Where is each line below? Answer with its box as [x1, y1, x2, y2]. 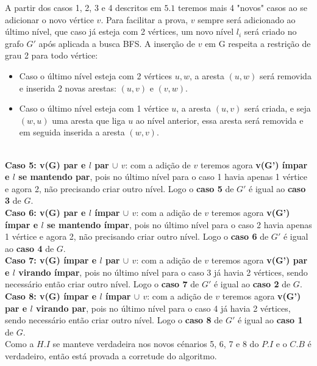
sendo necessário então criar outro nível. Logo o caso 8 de [5, 314, 223, 326]
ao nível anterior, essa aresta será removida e [135, 113, 304, 126]
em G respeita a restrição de [205, 37, 311, 49]
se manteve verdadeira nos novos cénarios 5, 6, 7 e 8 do [52, 337, 259, 350]
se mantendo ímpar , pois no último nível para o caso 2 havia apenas [46, 218, 312, 231]
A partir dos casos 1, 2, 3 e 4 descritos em [5, 1, 162, 13]
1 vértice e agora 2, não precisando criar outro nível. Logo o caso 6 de [5, 230, 269, 243]
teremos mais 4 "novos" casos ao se [177, 1, 307, 13]
